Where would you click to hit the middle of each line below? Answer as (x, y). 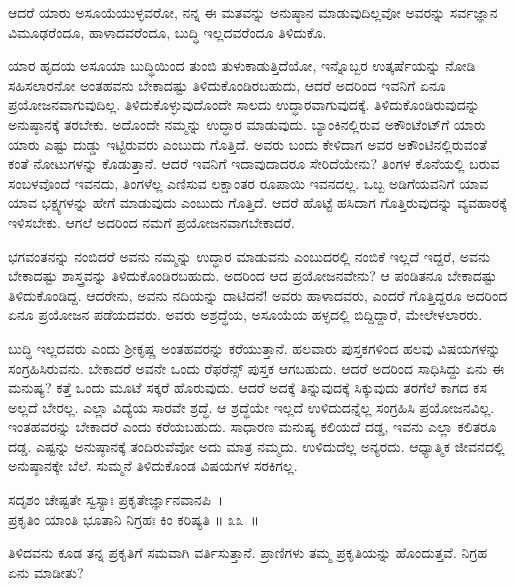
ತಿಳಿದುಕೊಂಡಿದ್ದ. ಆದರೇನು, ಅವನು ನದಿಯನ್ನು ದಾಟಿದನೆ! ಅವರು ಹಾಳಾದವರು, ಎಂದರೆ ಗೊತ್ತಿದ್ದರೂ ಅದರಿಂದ (258, 294)
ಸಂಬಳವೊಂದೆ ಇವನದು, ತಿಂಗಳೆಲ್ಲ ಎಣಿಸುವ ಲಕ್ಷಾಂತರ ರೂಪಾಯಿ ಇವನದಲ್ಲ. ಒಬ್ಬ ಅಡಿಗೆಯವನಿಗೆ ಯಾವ (248, 182)
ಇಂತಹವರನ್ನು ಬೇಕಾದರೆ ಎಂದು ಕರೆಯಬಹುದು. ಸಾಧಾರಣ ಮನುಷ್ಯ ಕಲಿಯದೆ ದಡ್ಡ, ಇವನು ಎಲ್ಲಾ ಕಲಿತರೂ (252, 426)
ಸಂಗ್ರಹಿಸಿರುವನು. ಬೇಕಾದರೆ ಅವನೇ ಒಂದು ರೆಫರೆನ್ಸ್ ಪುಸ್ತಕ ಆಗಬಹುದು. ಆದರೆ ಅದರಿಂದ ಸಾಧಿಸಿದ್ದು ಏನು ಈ (256, 367)
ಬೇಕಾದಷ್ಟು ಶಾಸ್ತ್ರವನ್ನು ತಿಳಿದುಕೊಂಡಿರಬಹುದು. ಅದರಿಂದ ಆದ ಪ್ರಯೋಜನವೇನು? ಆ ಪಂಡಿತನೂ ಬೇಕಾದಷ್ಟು (252, 275)
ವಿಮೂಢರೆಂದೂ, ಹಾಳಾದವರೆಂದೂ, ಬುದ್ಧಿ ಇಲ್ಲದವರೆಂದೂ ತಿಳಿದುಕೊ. (167, 31)
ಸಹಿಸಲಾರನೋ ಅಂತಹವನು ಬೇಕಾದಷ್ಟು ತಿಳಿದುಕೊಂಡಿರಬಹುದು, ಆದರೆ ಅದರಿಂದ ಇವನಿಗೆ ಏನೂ (227, 84)
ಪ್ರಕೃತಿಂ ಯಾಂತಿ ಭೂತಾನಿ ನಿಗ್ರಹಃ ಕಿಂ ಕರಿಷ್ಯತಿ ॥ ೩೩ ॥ (134, 518)
